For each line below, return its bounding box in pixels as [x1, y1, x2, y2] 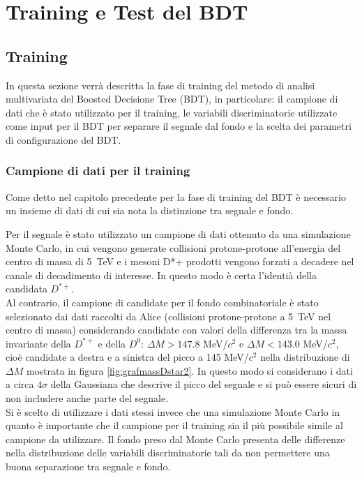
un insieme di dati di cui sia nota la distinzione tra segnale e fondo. [6, 203, 294, 218]
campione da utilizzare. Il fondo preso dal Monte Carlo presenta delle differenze [6, 431, 345, 446]
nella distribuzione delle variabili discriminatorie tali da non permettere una [6, 445, 330, 460]
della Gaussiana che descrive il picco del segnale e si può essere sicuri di [50, 377, 357, 391]
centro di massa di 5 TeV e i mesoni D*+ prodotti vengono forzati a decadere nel [6, 254, 354, 269]
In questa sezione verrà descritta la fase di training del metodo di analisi [6, 77, 315, 92]
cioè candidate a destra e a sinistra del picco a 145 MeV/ [6, 350, 249, 364]
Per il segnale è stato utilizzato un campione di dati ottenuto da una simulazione [6, 226, 351, 241]
